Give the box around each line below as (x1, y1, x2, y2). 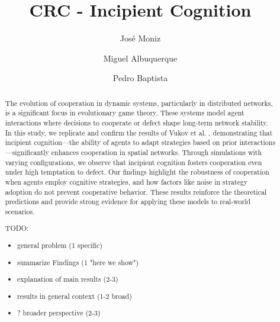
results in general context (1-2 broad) (17, 291, 132, 301)
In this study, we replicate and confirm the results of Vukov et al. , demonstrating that (5, 127, 273, 137)
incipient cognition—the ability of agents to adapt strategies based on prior (5, 137, 237, 147)
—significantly (5, 147, 49, 157)
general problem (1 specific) (17, 240, 102, 250)
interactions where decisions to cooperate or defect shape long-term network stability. (5, 118, 268, 128)
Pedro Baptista (112, 72, 168, 84)
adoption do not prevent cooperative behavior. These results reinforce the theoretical (5, 186, 267, 197)
